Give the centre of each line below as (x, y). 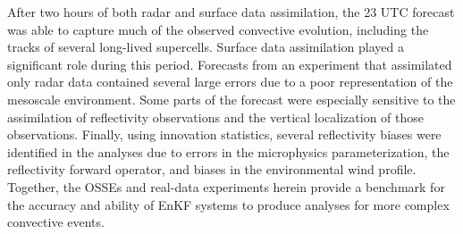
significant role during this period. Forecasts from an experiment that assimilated (230, 64)
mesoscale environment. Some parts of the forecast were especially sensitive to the (231, 99)
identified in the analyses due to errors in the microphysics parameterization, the (228, 151)
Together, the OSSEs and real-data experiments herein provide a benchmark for (226, 186)
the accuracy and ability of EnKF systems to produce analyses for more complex (228, 204)
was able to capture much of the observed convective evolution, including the (218, 29)
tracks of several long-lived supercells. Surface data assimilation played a (206, 47)
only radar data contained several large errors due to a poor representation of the (230, 82)
